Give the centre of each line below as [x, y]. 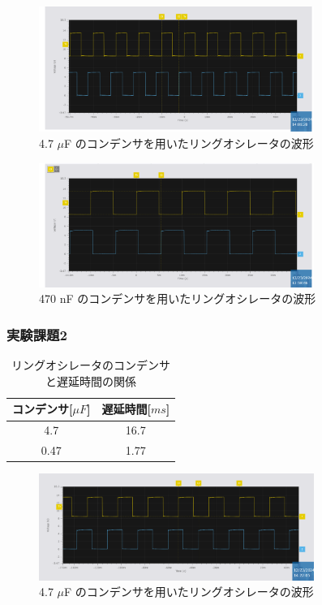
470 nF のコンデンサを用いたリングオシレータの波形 [178, 298]
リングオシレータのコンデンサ [91, 365]
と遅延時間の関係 [91, 380]
